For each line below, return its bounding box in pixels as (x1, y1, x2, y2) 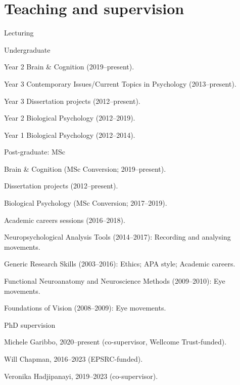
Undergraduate (4, 44, 51, 55)
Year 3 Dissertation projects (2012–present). (4, 95, 140, 106)
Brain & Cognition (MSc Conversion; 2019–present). (4, 163, 166, 174)
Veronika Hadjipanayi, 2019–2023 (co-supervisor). (4, 370, 158, 381)
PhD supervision (4, 319, 56, 330)
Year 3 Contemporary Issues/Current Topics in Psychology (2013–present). (4, 78, 236, 89)
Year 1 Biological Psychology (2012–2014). (4, 129, 135, 140)
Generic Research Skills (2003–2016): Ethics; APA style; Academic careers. (4, 258, 235, 269)
